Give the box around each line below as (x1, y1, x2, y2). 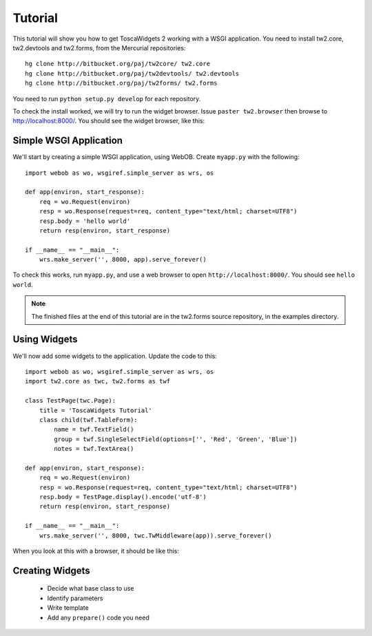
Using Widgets (12, 334, 78, 346)
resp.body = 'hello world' (39, 217, 131, 225)
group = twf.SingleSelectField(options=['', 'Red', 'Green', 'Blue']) (54, 435, 298, 443)
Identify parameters (47, 594, 103, 602)
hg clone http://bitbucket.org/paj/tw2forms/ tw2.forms (25, 79, 218, 87)
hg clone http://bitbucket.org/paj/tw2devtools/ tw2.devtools (25, 70, 240, 77)
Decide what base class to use (47, 584, 134, 593)
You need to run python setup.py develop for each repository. (12, 94, 201, 103)
